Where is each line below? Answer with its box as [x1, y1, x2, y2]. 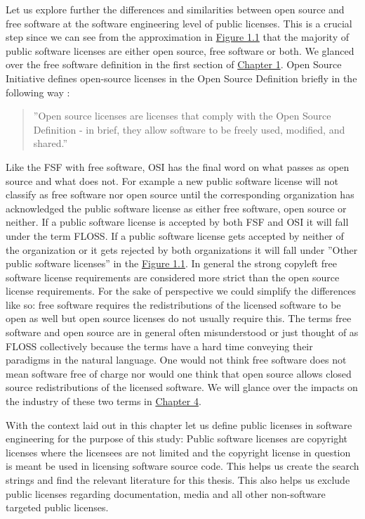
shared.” [33, 136, 68, 150]
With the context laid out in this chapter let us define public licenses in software [6, 417, 352, 432]
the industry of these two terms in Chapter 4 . [6, 394, 201, 409]
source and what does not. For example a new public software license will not [6, 173, 338, 188]
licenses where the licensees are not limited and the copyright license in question [6, 444, 351, 459]
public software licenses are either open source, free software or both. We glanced [6, 43, 354, 58]
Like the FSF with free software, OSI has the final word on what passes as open [6, 159, 350, 174]
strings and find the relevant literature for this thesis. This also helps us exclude [6, 473, 350, 487]
